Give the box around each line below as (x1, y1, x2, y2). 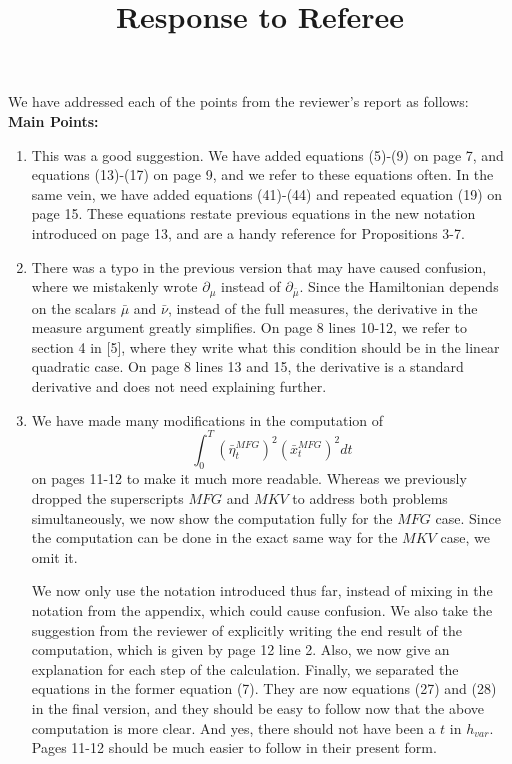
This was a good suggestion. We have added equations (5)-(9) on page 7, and (31, 144, 504, 165)
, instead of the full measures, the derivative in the (167, 297, 478, 318)
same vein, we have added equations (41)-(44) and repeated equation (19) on (31, 183, 503, 204)
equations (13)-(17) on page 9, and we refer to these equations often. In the (31, 164, 494, 185)
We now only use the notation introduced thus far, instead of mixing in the (31, 580, 493, 601)
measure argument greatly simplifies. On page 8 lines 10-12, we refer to (31, 317, 468, 338)
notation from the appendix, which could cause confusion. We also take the (31, 600, 493, 620)
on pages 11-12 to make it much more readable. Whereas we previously (31, 468, 467, 489)
